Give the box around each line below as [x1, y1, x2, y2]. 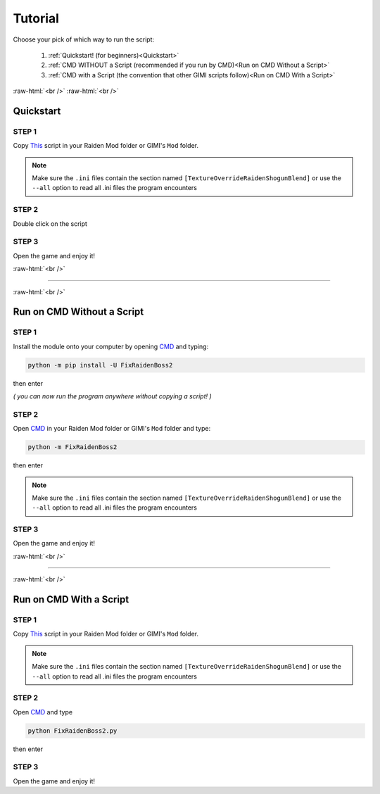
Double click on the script [13, 219, 88, 228]
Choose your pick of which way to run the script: [13, 35, 155, 44]
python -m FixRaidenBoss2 [27, 443, 118, 451]
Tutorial [13, 11, 60, 26]
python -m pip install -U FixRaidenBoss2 [27, 361, 173, 369]
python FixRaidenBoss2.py [27, 726, 118, 735]
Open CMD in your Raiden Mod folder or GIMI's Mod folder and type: [13, 424, 211, 433]
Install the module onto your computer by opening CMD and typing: [13, 342, 209, 351]
